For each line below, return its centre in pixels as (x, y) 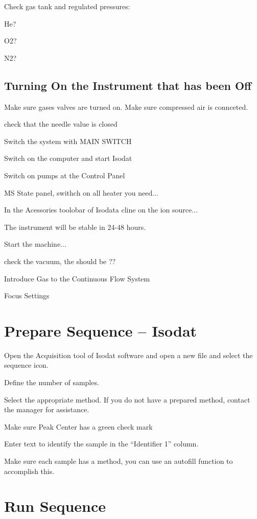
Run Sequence (55, 506)
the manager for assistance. (47, 409)
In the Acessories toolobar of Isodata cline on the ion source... (101, 210)
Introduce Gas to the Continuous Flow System (77, 278)
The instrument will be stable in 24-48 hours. (75, 227)
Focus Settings (27, 296)
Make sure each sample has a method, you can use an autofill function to (119, 461)
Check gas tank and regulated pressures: (67, 6)
